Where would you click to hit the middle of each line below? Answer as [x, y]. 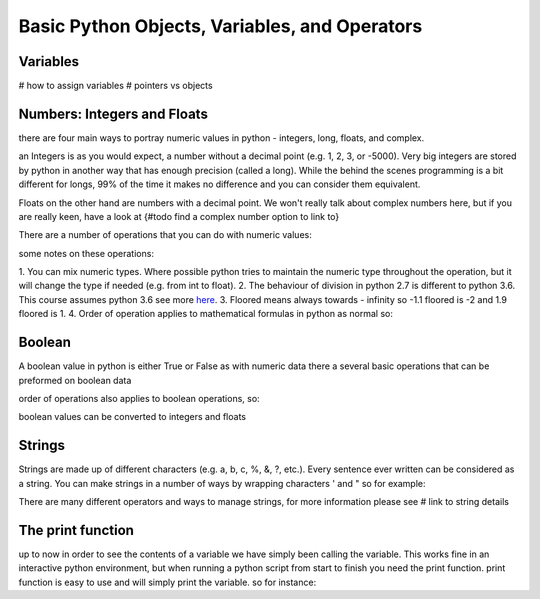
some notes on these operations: [86, 253]
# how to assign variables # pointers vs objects [116, 86]
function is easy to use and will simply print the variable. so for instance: [167, 582]
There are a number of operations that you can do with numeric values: [165, 235]
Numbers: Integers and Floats [113, 113]
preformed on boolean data [75, 380]
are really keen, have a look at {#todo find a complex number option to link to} [179, 216]
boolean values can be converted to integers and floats [132, 417]
